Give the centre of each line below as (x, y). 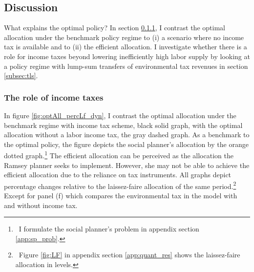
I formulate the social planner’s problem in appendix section (109, 229)
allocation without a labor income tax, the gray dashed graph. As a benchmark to (127, 135)
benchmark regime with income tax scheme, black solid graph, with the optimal (123, 125)
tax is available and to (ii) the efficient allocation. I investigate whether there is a (126, 47)
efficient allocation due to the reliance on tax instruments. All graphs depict (118, 175)
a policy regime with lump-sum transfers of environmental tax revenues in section (126, 66)
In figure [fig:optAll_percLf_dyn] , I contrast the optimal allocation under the (120, 115)
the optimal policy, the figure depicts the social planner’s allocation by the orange (126, 144)
